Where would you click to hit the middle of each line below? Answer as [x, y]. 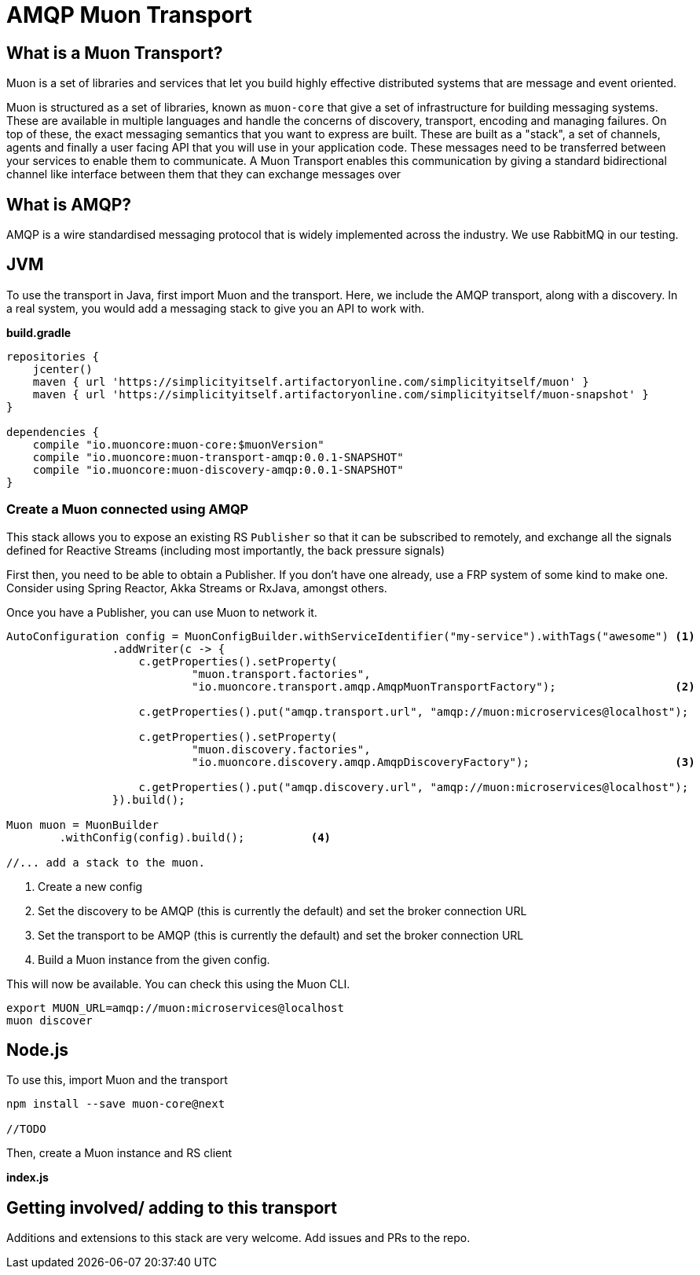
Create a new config [90, 886]
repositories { [53, 356]
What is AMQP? [69, 204]
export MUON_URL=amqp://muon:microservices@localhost [175, 1008]
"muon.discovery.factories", [281, 749]
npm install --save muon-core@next [116, 1104]
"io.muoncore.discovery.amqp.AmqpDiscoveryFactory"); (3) [443, 762]
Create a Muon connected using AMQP [128, 509]
